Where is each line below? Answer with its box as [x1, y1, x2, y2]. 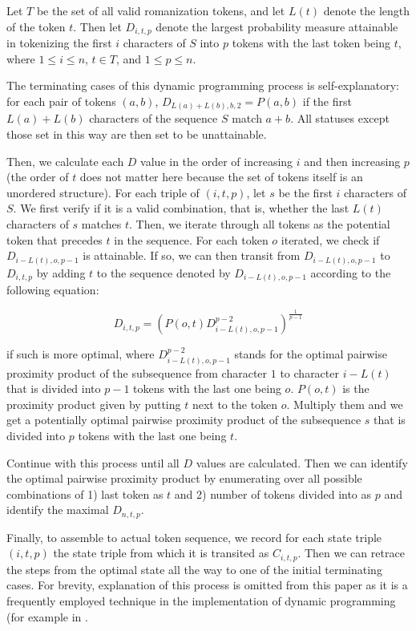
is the [342, 380, 370, 397]
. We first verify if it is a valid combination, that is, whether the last [13, 200, 349, 216]
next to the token [192, 395, 278, 412]
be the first [278, 184, 333, 200]
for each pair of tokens [6, 92, 116, 109]
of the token [6, 18, 66, 34]
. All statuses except [290, 110, 390, 127]
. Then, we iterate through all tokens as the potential [129, 215, 390, 232]
